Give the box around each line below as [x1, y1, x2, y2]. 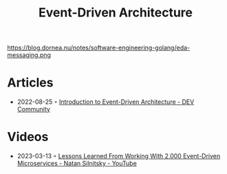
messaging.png [7, 51, 52, 59]
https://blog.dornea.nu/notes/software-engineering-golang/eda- [7, 43, 191, 52]
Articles [7, 75, 54, 91]
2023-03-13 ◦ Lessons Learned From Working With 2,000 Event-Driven [17, 152, 221, 160]
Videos [7, 129, 49, 145]
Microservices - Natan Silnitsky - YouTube [17, 160, 138, 168]
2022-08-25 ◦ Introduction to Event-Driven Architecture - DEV [17, 98, 195, 106]
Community [17, 105, 50, 113]
